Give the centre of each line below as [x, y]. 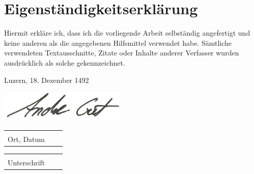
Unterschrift [26, 163]
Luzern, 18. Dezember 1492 [47, 80]
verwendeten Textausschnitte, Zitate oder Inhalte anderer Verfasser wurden [122, 53]
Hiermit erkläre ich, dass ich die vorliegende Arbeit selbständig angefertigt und [127, 33]
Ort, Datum [26, 139]
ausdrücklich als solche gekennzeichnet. [65, 62]
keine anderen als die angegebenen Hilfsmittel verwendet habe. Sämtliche [118, 42]
